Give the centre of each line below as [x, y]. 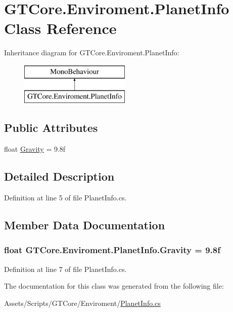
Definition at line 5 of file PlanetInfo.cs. [65, 198]
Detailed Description [59, 176]
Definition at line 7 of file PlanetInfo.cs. [65, 269]
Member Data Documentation [85, 225]
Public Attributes [51, 128]
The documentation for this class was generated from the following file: [114, 286]
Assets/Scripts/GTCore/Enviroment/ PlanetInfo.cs [82, 303]
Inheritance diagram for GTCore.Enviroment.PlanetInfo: [92, 53]
